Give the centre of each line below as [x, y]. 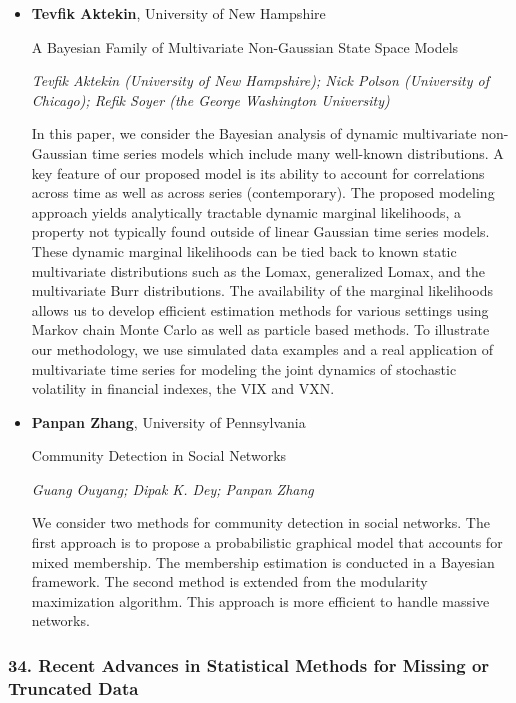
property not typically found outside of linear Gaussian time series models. [260, 231]
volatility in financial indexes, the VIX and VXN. [183, 388]
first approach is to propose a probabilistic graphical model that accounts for [267, 542]
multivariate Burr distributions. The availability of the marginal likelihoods [262, 290]
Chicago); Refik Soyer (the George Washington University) [210, 99]
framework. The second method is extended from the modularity [229, 581]
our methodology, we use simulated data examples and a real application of [262, 348]
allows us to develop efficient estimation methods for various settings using [260, 309]
